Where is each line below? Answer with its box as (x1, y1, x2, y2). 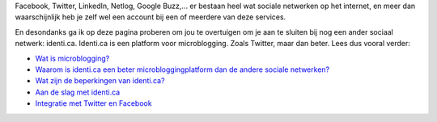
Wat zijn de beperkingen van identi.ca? (35, 76, 165, 86)
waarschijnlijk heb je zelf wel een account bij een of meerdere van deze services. (15, 12, 286, 22)
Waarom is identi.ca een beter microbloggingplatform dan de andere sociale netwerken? (35, 65, 330, 74)
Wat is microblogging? (35, 53, 110, 63)
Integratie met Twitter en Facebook (35, 99, 153, 108)
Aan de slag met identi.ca (35, 87, 121, 97)
